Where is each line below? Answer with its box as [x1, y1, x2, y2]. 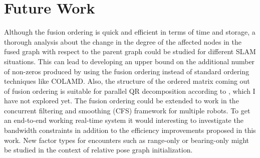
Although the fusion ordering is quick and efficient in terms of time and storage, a [4, 27, 255, 37]
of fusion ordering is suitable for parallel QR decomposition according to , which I [4, 85, 255, 96]
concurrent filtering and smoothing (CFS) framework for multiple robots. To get [4, 105, 250, 115]
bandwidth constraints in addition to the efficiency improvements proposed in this [4, 125, 256, 135]
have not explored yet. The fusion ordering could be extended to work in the [4, 95, 239, 106]
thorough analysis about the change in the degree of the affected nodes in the [4, 36, 241, 47]
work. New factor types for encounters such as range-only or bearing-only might [4, 134, 249, 145]
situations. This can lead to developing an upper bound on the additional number [4, 56, 255, 66]
